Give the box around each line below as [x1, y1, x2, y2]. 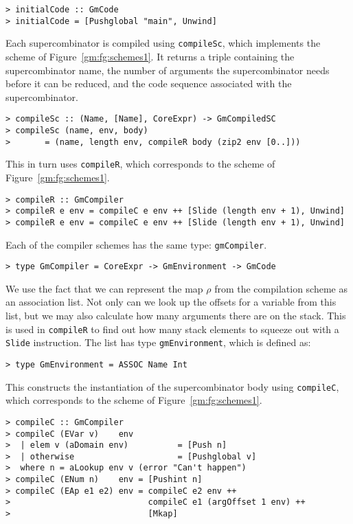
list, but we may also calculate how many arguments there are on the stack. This [5, 308, 346, 323]
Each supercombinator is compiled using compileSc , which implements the [5, 36, 321, 50]
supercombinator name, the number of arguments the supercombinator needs [5, 62, 330, 77]
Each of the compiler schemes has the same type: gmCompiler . [5, 237, 267, 251]
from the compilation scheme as [214, 281, 348, 295]
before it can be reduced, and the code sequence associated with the [5, 76, 292, 91]
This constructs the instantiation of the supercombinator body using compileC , [5, 379, 339, 394]
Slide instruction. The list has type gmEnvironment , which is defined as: [5, 335, 311, 350]
